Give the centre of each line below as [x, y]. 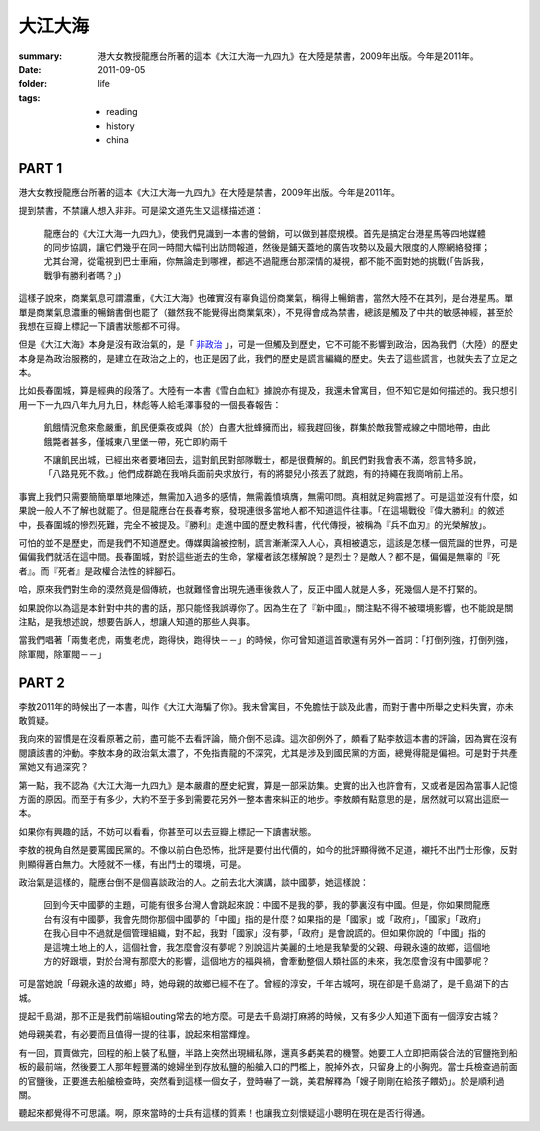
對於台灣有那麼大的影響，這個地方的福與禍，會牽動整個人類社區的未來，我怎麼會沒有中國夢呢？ [292, 961]
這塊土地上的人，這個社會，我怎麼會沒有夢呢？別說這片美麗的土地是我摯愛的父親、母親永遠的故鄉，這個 [266, 947]
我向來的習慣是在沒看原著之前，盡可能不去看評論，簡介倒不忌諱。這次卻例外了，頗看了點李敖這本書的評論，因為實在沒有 [268, 739]
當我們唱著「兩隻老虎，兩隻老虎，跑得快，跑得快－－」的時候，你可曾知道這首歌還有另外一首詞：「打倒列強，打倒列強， [266, 640]
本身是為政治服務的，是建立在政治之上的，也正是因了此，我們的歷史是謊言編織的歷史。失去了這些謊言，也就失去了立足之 [268, 358]
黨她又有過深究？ [53, 767]
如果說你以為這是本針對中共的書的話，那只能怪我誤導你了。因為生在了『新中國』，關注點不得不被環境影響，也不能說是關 [266, 607]
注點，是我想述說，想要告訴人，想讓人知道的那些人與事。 [136, 621]
